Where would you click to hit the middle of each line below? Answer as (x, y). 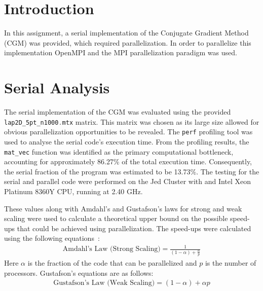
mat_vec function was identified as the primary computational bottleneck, (119, 151)
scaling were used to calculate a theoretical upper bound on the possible (116, 218)
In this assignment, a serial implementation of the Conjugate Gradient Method (126, 33)
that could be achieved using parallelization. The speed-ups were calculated (134, 228)
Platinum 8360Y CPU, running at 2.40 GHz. (73, 191)
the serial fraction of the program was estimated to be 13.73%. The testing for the (132, 171)
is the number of (231, 263)
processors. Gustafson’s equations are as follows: (79, 272)
